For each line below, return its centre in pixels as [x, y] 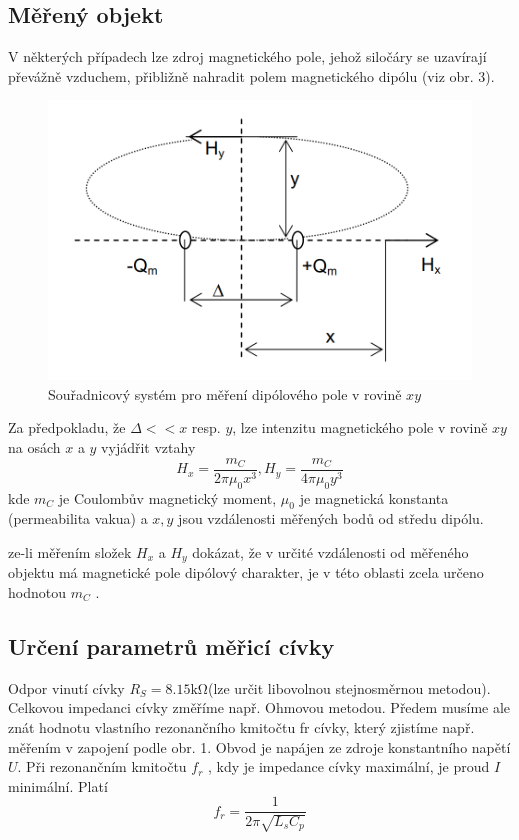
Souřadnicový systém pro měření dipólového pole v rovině [225, 393]
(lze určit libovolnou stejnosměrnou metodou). [349, 687]
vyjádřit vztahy [148, 447]
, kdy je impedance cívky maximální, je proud [349, 766]
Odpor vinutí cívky [66, 687]
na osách [34, 447]
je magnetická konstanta [374, 497]
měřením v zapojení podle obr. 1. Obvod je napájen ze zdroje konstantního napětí [259, 746]
